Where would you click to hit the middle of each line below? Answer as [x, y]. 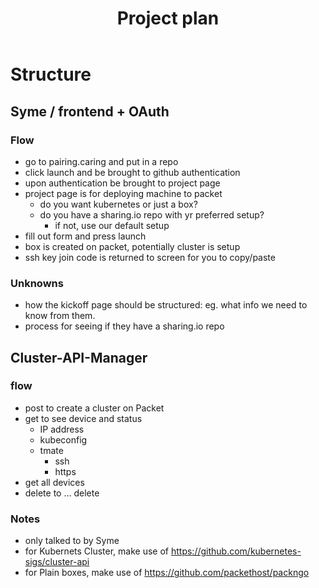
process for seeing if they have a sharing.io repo [124, 326]
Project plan [168, 18]
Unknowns [37, 283]
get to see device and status [83, 418]
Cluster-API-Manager [79, 357]
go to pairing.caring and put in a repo [101, 161]
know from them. [60, 316]
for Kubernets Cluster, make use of [97, 551]
